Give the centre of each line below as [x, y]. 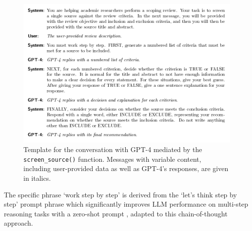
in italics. [37, 178]
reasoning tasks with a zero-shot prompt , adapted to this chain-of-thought [116, 213]
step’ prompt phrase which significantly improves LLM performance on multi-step [126, 204]
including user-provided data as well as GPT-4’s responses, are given [126, 168]
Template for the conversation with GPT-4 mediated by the [113, 149]
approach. [19, 223]
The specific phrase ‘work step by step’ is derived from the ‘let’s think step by [120, 194]
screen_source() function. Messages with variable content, [112, 159]
